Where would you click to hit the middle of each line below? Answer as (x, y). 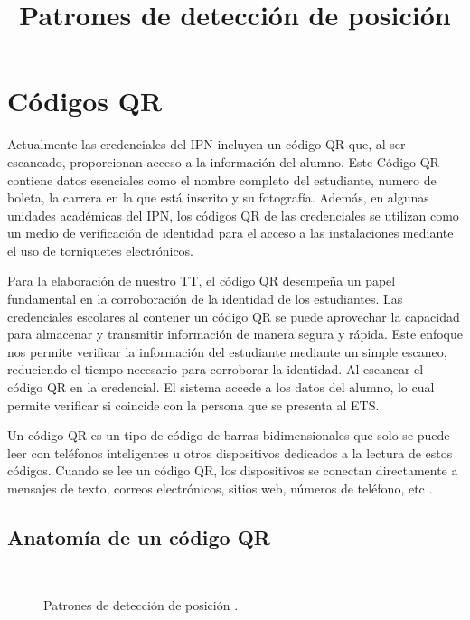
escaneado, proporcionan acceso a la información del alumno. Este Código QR (223, 161)
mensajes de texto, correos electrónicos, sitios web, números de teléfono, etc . (220, 488)
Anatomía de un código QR (139, 536)
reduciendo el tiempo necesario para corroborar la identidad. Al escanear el (216, 369)
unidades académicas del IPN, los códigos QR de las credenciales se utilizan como (233, 215)
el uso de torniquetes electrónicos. (101, 250)
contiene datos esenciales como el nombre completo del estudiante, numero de (222, 179)
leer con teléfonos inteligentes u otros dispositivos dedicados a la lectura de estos (230, 452)
